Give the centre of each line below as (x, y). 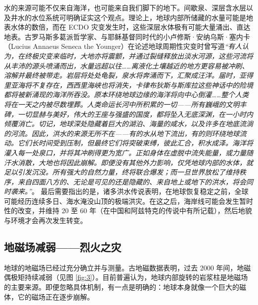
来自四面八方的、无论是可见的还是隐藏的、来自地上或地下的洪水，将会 (132, 181)
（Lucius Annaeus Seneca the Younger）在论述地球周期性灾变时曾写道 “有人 (123, 46)
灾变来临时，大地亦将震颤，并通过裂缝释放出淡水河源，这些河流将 (146, 56)
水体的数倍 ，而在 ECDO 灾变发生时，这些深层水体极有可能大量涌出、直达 (130, 27)
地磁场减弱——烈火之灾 (63, 247)
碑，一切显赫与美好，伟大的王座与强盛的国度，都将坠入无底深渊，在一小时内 (129, 114)
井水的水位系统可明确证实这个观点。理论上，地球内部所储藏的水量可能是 (128, 17)
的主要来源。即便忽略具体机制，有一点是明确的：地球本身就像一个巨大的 (122, 287)
